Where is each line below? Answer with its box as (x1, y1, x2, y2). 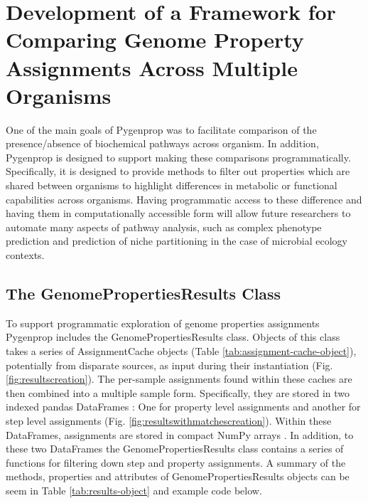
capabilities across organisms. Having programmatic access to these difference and (6, 191, 362, 206)
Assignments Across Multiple (6, 53, 298, 82)
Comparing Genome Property (6, 25, 304, 54)
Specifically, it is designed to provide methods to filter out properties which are (6, 164, 350, 179)
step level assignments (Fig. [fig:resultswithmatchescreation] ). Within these (6, 413, 332, 428)
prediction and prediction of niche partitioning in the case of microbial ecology (6, 233, 347, 248)
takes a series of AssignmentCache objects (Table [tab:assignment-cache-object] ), (6, 344, 357, 359)
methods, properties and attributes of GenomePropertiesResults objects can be (6, 469, 350, 484)
